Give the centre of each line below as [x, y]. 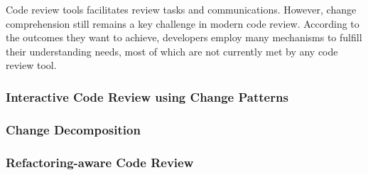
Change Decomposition [73, 129]
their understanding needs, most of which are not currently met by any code [172, 51]
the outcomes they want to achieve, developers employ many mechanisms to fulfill [184, 37]
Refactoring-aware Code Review [100, 162]
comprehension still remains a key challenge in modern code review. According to [183, 23]
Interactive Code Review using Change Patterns [147, 96]
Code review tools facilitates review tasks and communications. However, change [181, 9]
